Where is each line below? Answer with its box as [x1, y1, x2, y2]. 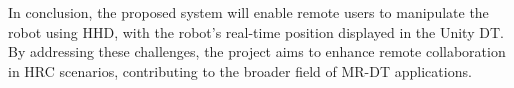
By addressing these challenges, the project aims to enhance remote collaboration [8, 41, 506, 62]
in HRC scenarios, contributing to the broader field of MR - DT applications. [8, 60, 472, 81]
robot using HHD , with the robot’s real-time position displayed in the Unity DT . [8, 21, 504, 42]
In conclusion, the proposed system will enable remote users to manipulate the [8, 2, 489, 22]
